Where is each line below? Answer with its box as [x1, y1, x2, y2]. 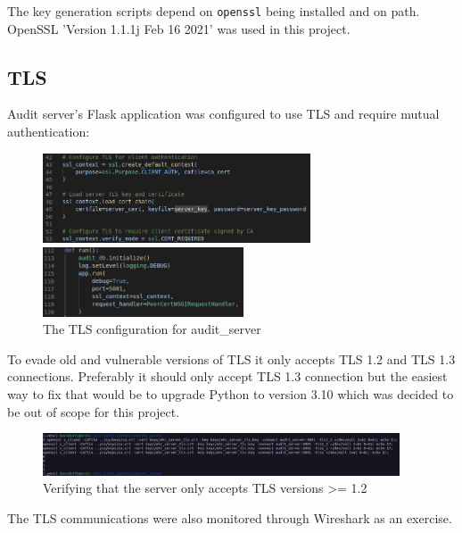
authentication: [7, 122, 90, 141]
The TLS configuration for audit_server [43, 320, 261, 338]
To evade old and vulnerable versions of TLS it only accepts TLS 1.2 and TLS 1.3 [7, 349, 456, 368]
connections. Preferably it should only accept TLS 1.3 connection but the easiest [7, 367, 448, 386]
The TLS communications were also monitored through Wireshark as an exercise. [7, 508, 452, 527]
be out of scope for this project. [7, 402, 180, 421]
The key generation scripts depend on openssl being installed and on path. [7, 2, 420, 20]
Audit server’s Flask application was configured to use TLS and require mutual [7, 104, 440, 123]
